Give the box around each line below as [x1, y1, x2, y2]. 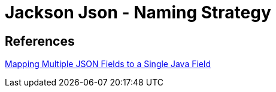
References [5, 33, 75, 49]
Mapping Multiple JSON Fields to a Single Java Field [5, 59, 211, 69]
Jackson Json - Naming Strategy [5, 2, 271, 23]
